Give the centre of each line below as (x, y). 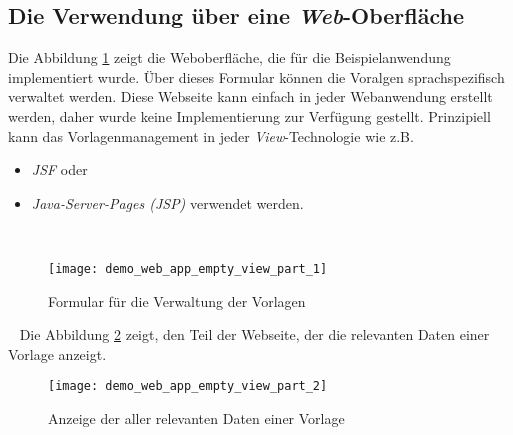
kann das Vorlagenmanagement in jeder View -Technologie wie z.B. (211, 135)
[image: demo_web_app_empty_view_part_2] (188, 386)
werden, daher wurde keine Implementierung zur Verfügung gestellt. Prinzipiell (249, 115)
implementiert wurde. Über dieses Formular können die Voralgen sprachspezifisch (256, 76)
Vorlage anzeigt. (57, 353)
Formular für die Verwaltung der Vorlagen (177, 300)
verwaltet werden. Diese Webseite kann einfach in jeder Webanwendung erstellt (250, 96)
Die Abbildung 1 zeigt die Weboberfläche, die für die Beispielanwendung (229, 57)
